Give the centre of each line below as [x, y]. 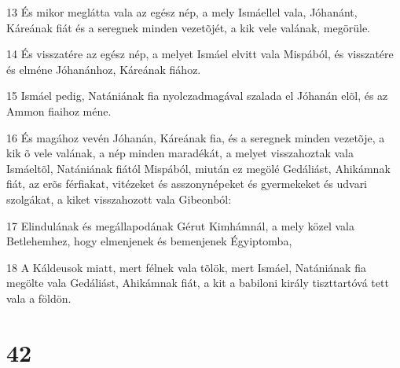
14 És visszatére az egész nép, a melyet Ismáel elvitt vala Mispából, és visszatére [200, 54]
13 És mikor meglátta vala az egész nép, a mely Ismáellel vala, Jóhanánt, [182, 12]
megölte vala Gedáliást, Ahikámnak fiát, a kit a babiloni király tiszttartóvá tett [198, 283]
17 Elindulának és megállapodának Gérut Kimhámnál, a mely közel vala [180, 225]
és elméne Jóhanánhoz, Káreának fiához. [104, 69]
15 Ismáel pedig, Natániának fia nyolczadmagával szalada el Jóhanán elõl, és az [197, 96]
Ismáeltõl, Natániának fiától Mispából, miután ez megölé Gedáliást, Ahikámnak [198, 168]
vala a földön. [39, 298]
